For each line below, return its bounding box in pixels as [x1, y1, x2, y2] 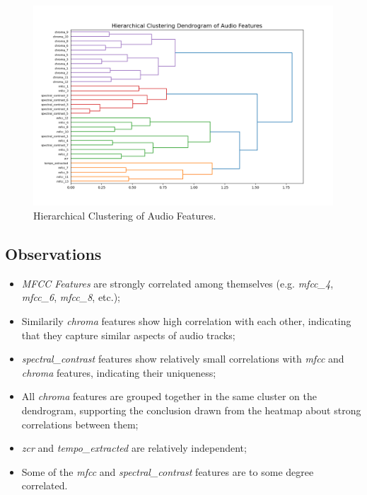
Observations [5, 242, 102, 264]
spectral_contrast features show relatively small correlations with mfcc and [21, 351, 344, 366]
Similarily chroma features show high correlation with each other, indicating [21, 313, 351, 328]
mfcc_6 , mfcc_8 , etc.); [21, 290, 120, 305]
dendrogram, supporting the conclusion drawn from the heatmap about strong [21, 402, 361, 417]
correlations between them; [21, 416, 139, 431]
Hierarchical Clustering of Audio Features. [33, 207, 216, 222]
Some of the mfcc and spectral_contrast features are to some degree [21, 464, 314, 479]
